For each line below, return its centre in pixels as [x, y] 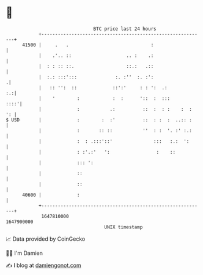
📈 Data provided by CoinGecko [46, 239]
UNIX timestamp [124, 227]
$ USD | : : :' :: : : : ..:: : [99, 120]
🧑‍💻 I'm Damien [24, 253]
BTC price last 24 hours [125, 29]
